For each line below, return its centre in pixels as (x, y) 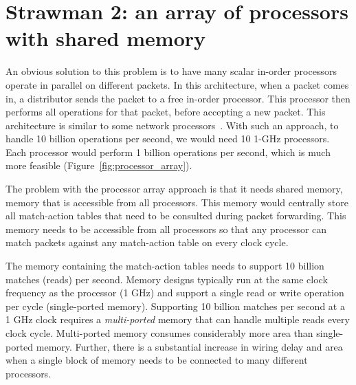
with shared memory (106, 38)
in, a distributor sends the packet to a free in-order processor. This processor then (178, 98)
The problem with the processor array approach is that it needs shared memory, (174, 189)
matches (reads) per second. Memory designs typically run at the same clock (167, 279)
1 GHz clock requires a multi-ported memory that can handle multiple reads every (178, 319)
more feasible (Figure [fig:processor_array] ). (99, 165)
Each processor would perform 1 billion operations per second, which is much (168, 152)
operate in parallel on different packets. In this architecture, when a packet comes (177, 84)
